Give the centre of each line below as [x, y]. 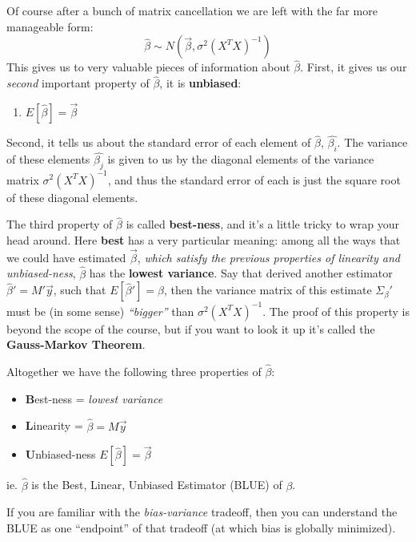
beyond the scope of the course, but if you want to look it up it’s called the [191, 328]
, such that [80, 290]
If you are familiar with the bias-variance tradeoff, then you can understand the [202, 512]
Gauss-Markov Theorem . [76, 344]
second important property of [78, 83]
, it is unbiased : [200, 83]
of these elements [48, 159]
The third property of [60, 224]
